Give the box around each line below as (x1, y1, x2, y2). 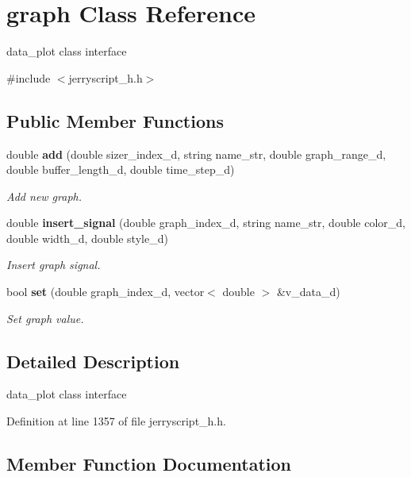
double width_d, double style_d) (6, 229, 168, 246)
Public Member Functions (6, 108, 224, 133)
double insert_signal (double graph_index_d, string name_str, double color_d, (6, 214, 405, 231)
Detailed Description (6, 348, 180, 373)
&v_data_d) (276, 283, 340, 300)
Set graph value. (6, 310, 84, 326)
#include (6, 69, 51, 86)
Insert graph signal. (6, 256, 101, 273)
